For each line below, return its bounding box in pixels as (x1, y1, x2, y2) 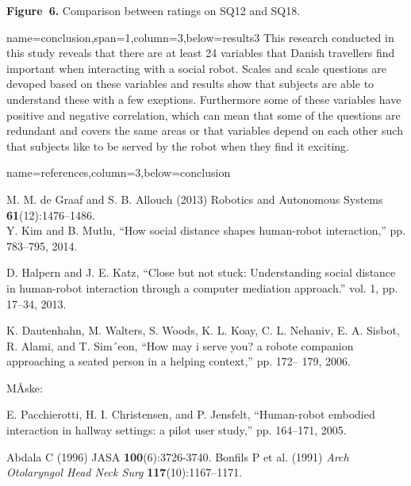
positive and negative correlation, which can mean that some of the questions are (6, 106, 401, 123)
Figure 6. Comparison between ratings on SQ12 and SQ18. (6, 2, 301, 18)
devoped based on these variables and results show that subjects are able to (6, 75, 375, 92)
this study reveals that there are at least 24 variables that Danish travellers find (6, 44, 395, 61)
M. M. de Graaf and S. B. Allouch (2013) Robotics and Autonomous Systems (6, 190, 383, 207)
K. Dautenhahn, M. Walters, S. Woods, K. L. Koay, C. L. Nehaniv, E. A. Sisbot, (6, 322, 400, 339)
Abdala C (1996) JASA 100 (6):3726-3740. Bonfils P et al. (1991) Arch (6, 448, 349, 465)
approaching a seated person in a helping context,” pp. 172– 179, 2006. (6, 353, 351, 369)
